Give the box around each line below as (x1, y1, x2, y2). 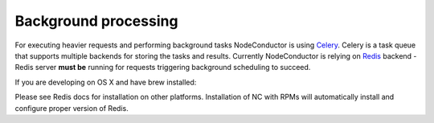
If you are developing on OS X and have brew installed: (14, 77, 197, 87)
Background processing (14, 12, 178, 30)
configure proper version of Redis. (14, 103, 129, 113)
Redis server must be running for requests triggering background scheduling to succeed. (14, 63, 311, 72)
